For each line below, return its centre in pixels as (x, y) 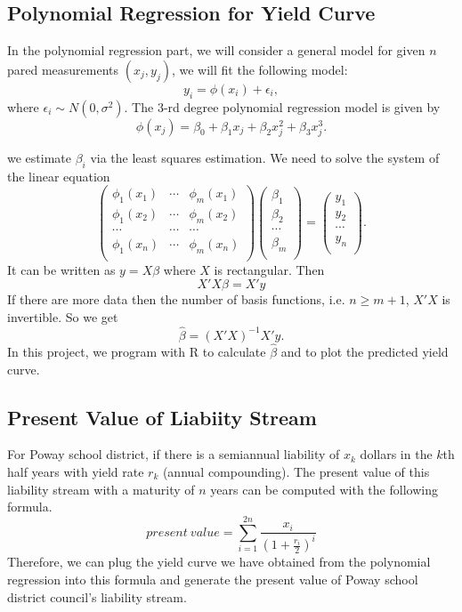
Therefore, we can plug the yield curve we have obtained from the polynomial (219, 562)
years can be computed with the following (324, 489)
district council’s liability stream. (97, 596)
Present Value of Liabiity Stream (162, 417)
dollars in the (396, 454)
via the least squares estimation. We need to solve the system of (265, 157)
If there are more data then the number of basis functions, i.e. (176, 299)
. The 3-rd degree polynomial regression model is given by (282, 106)
